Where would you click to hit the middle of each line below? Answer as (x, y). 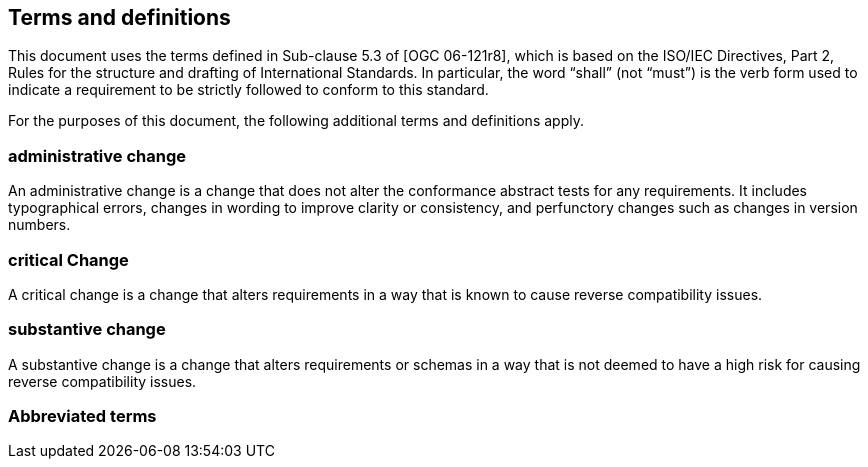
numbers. (39, 225)
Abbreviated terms (82, 416)
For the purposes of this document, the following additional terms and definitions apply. (296, 121)
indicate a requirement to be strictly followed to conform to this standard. (248, 90)
